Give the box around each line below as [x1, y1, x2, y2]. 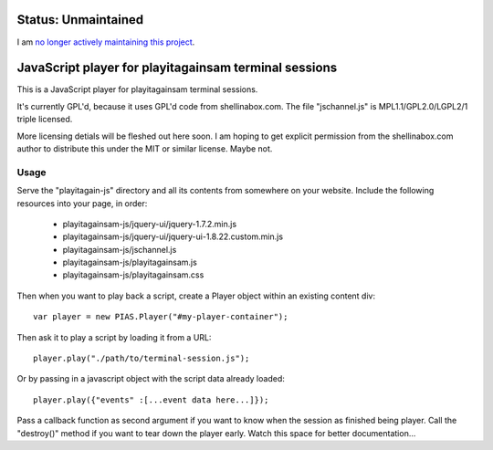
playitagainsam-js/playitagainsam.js [62, 256, 198, 268]
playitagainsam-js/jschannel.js [62, 244, 177, 255]
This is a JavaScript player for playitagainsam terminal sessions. [16, 84, 258, 95]
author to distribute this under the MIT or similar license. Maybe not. [16, 142, 273, 154]
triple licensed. [16, 114, 73, 125]
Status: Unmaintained [16, 12, 144, 27]
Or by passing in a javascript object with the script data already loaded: [16, 373, 285, 384]
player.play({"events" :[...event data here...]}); [33, 394, 269, 405]
